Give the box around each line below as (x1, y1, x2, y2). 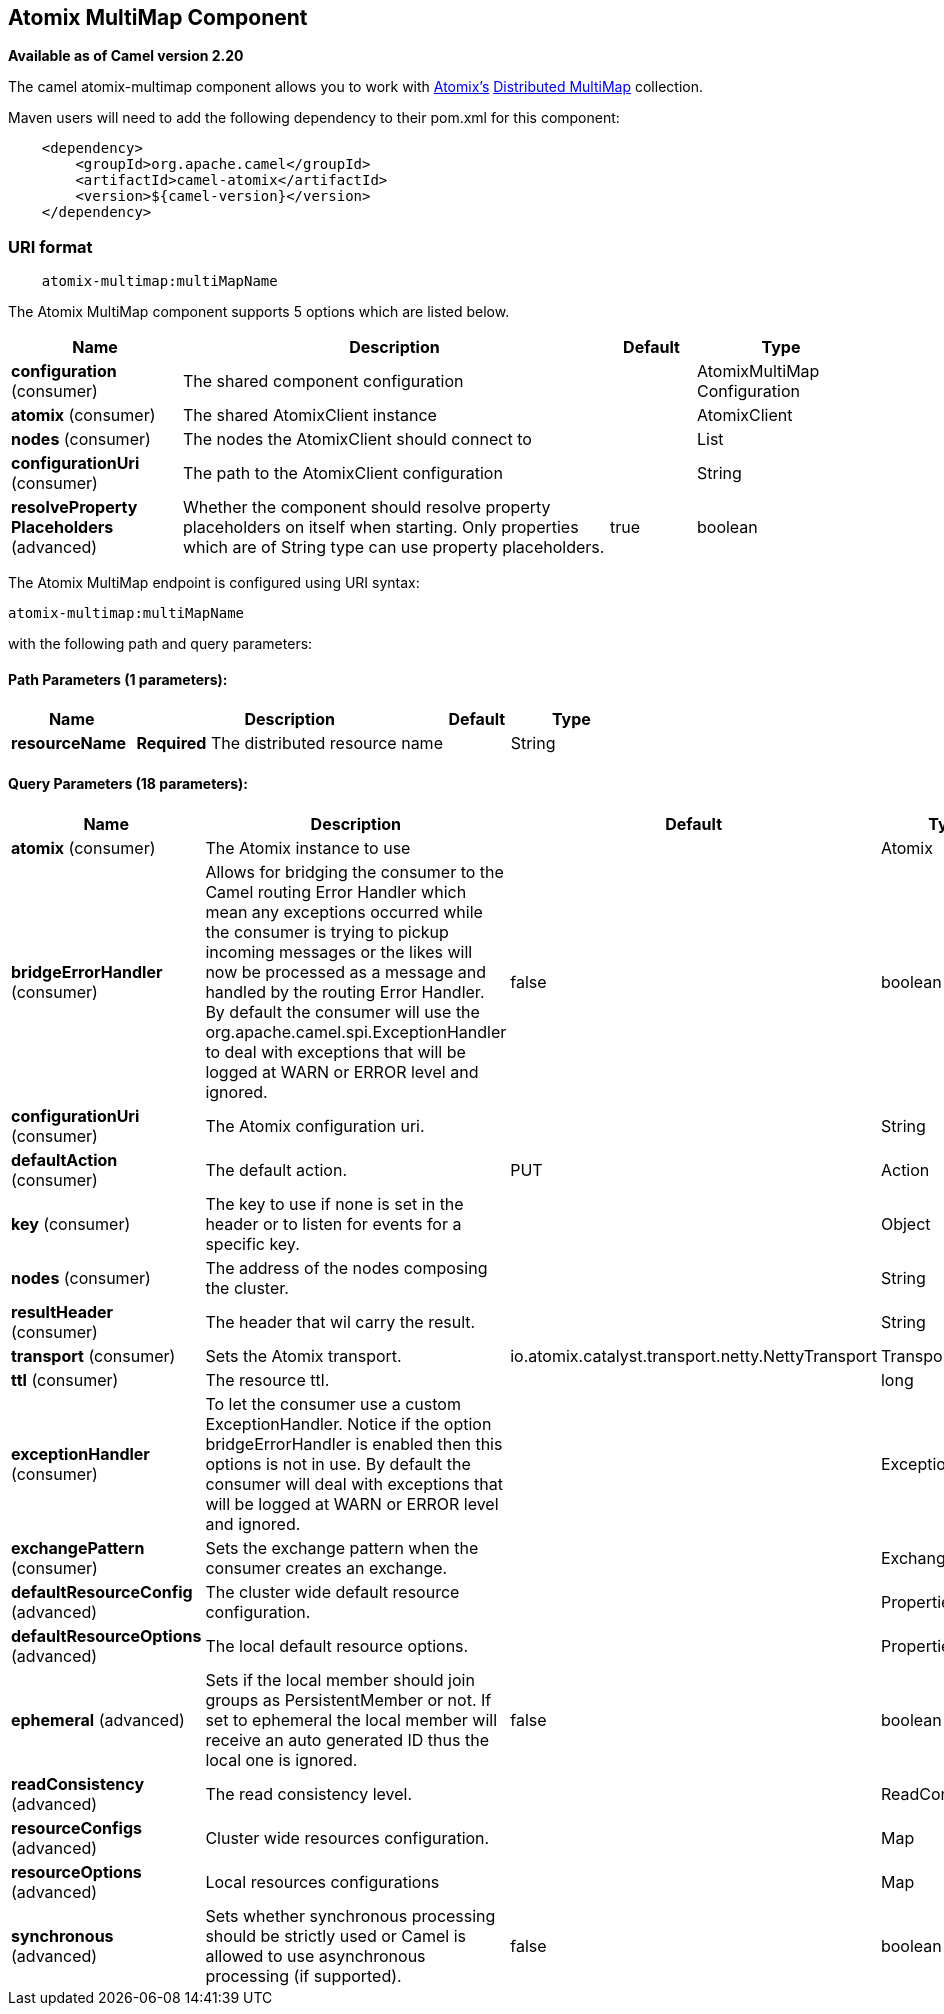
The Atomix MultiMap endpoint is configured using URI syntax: (8, 574, 420, 592)
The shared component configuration (183, 371, 464, 392)
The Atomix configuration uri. (205, 1115, 425, 1136)
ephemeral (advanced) (11, 1709, 185, 1730)
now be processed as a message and (205, 961, 487, 982)
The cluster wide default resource (205, 1581, 460, 1602)
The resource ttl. (205, 1369, 330, 1390)
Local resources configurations (205, 1871, 440, 1892)
